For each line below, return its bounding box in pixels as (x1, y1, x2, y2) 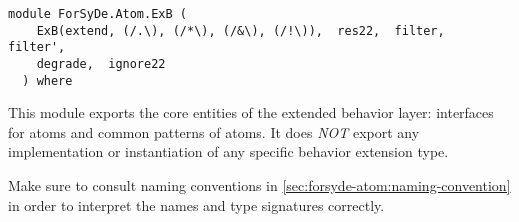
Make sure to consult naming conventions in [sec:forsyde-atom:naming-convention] (8, 175, 511, 196)
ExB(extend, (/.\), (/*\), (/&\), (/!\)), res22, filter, (36, 23, 445, 38)
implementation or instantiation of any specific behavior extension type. (8, 141, 449, 162)
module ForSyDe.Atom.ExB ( (8, 7, 187, 21)
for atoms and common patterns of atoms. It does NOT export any (8, 121, 420, 142)
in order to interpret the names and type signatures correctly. (8, 194, 385, 215)
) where (22, 73, 73, 88)
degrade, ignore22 (36, 56, 166, 71)
